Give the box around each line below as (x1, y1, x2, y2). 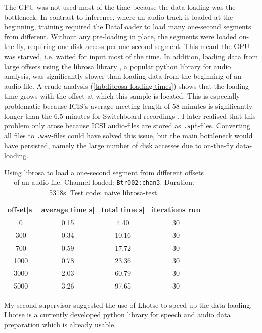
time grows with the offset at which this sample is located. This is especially (4, 90, 240, 101)
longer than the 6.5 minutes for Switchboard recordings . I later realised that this (4, 110, 256, 121)
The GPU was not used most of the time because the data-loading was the (4, 2, 236, 12)
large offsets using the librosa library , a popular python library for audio (4, 61, 231, 71)
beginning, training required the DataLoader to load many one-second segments (4, 21, 251, 32)
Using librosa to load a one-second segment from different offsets (4, 167, 204, 177)
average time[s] (41, 204, 95, 215)
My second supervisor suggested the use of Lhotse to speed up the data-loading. (4, 299, 252, 310)
